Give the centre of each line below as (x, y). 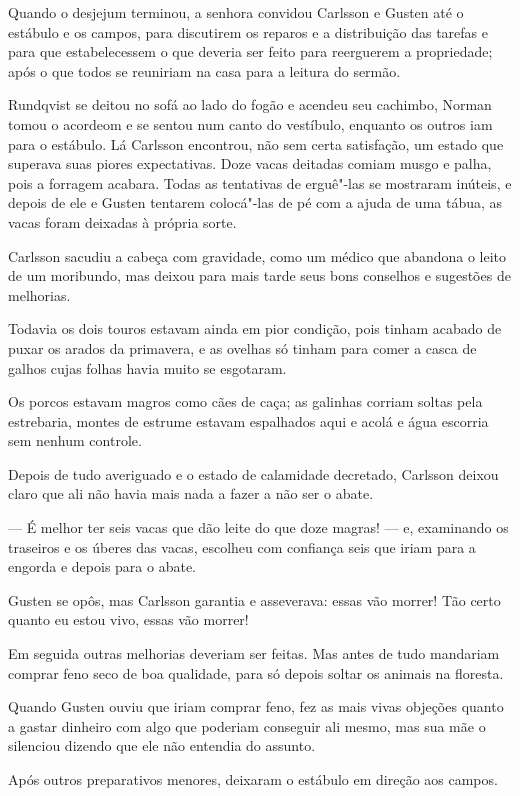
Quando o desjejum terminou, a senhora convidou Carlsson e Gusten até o (236, 12)
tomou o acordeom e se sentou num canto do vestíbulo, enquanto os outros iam (250, 123)
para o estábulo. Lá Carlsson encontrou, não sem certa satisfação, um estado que (256, 143)
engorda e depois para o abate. (102, 566)
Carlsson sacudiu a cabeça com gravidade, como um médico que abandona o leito (257, 255)
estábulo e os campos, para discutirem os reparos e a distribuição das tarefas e (248, 31)
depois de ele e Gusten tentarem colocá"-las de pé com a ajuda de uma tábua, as (255, 202)
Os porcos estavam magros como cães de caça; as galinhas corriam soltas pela (245, 401)
